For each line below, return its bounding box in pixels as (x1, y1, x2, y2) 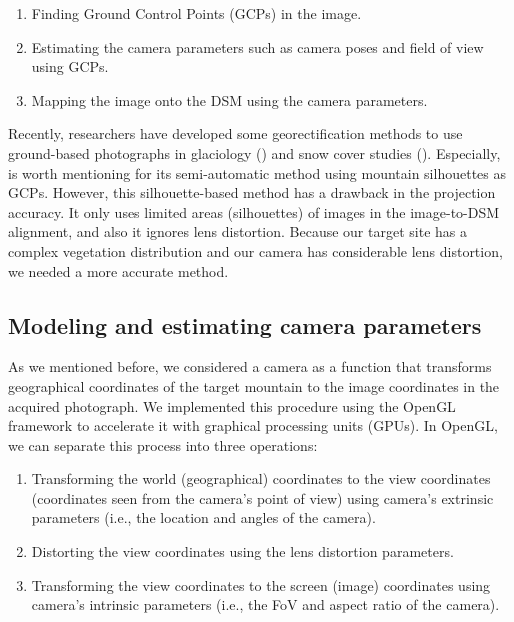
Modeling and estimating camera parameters (8, 309, 482, 340)
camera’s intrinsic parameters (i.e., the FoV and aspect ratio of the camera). (31, 594, 500, 615)
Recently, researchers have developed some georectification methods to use (8, 123, 463, 144)
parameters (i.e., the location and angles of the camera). (31, 507, 376, 528)
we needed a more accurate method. (8, 260, 229, 281)
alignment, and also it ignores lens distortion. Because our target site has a (8, 221, 467, 242)
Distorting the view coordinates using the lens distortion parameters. (31, 541, 454, 562)
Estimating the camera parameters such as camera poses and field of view (31, 36, 484, 57)
